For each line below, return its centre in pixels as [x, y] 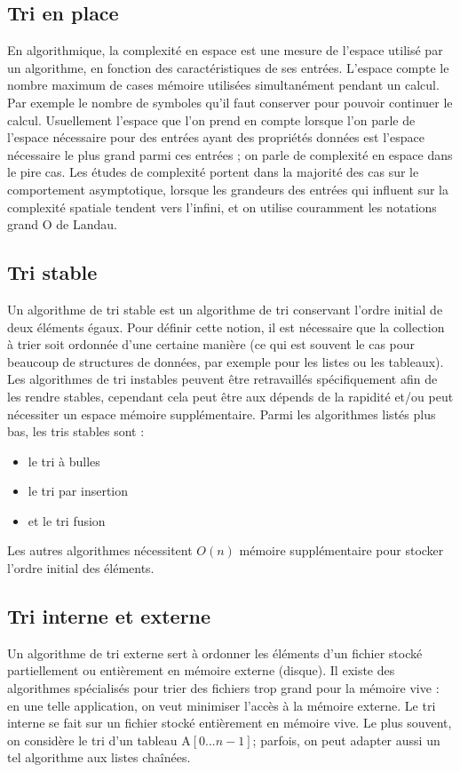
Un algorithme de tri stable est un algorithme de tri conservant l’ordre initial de [225, 309]
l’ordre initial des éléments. [81, 568]
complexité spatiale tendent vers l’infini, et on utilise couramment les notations [222, 207]
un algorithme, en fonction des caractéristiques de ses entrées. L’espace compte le [228, 67]
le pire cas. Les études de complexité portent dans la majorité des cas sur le [213, 172]
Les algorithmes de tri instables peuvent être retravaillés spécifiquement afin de [222, 379]
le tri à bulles [64, 461]
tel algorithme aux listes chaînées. [99, 757]
